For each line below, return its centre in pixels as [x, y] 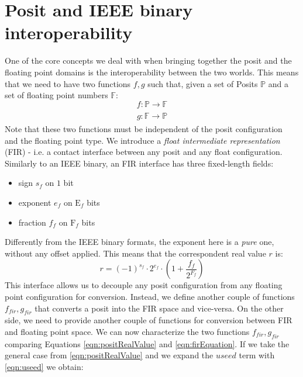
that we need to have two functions [68, 83]
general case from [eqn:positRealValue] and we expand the [109, 355]
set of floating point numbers [56, 95]
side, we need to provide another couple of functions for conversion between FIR [149, 320]
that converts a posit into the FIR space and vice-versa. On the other [159, 308]
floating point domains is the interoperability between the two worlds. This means [152, 72]
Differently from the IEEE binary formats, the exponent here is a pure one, [140, 242]
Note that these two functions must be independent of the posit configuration [144, 129]
